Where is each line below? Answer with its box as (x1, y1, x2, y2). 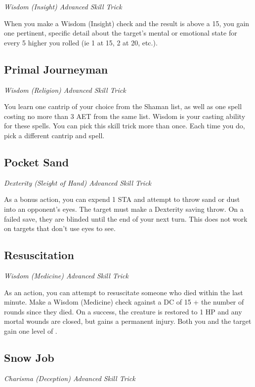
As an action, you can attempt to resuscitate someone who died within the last (4, 287, 243, 297)
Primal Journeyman (4, 61, 108, 77)
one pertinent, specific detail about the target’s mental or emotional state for (4, 28, 237, 38)
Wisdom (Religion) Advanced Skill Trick (4, 84, 126, 95)
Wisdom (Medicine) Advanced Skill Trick (4, 270, 128, 280)
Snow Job (4, 349, 54, 365)
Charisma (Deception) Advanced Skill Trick (4, 373, 135, 383)
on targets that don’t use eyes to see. (4, 223, 116, 233)
